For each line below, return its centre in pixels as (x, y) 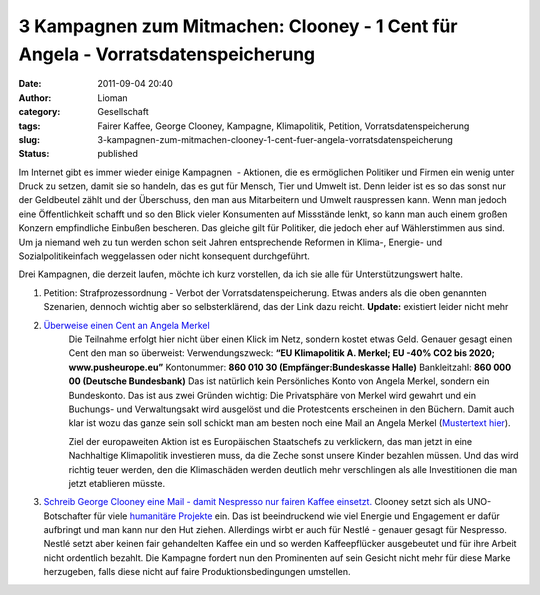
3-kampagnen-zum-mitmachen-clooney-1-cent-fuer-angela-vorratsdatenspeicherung (275, 139)
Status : (34, 154)
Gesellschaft (123, 112)
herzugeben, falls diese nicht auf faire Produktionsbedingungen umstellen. (197, 572)
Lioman (113, 97)
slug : (29, 139)
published (118, 154)
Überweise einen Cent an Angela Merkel (126, 325)
